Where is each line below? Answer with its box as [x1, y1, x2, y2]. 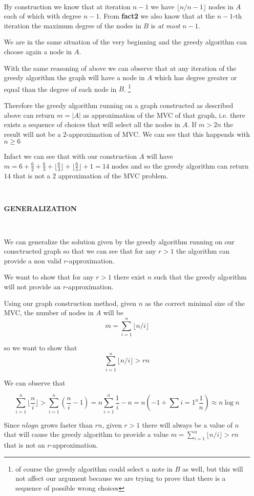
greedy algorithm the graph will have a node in [4, 72, 145, 83]
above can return [4, 109, 55, 120]
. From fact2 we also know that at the [99, 11, 215, 21]
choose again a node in [4, 46, 72, 56]
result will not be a [4, 129, 61, 139]
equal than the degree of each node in [4, 84, 117, 94]
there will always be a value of [142, 419, 233, 430]
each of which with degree [4, 11, 82, 21]
